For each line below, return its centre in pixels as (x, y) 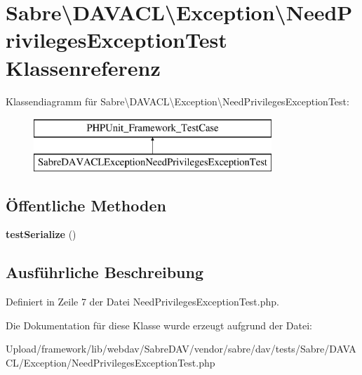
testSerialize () (41, 234)
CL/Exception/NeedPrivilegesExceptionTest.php (110, 363)
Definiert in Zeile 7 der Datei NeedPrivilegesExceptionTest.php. (142, 302)
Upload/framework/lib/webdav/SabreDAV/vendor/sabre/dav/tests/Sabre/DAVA (181, 349)
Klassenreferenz (83, 67)
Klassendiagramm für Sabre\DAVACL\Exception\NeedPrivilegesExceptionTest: (177, 101)
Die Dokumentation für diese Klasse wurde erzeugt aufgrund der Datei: (159, 325)
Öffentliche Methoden (86, 205)
